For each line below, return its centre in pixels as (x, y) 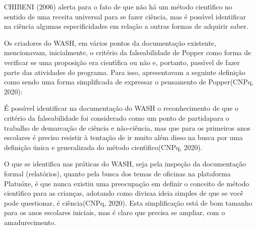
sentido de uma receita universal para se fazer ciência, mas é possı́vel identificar (125, 16)
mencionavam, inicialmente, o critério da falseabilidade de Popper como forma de (128, 52)
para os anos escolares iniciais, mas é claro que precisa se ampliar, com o (115, 212)
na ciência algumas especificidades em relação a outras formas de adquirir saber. (126, 26)
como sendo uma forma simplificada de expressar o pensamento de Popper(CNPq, (129, 82)
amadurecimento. (30, 222)
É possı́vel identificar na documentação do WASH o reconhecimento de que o (121, 108)
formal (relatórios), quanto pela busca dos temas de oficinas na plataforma (117, 173)
